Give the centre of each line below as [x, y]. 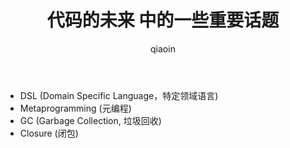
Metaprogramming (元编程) [75, 108]
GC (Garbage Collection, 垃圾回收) [90, 120]
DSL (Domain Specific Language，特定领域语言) [119, 95]
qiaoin [163, 48]
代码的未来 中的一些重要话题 [163, 20]
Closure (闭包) [49, 133]
